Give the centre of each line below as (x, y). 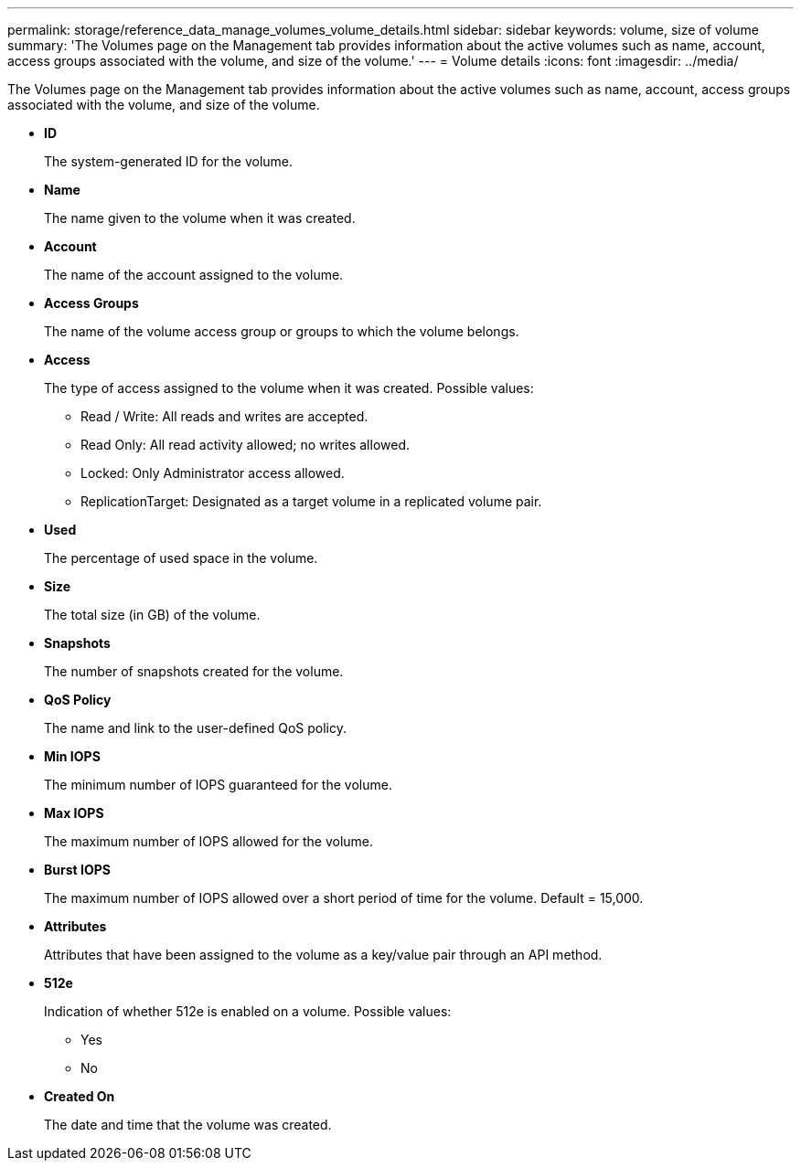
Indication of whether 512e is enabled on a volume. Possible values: (248, 1011)
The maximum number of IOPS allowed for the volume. (209, 841)
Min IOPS (72, 756)
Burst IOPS (77, 870)
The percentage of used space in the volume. (181, 558)
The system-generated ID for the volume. (169, 161)
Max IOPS (74, 813)
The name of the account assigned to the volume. (194, 275)
